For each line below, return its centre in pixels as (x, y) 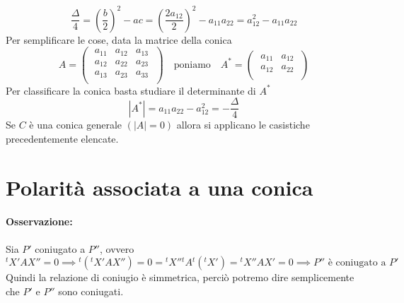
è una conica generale (76, 125)
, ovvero (117, 248)
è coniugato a (357, 263)
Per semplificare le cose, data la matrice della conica (119, 39)
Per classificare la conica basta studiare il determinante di (131, 90)
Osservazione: (39, 221)
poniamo (192, 65)
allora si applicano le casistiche (243, 125)
